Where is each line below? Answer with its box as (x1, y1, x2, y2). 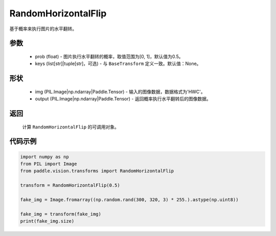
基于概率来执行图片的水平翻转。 (9, 26, 77, 32)
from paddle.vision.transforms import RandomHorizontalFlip (20, 168, 174, 174)
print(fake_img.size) (20, 218, 75, 224)
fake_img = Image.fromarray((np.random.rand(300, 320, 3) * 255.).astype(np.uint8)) (20, 197, 239, 202)
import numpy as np (20, 154, 69, 160)
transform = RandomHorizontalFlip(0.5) (20, 182, 120, 188)
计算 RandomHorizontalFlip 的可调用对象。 (22, 123, 120, 130)
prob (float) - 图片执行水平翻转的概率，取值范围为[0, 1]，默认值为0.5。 (35, 53, 183, 59)
